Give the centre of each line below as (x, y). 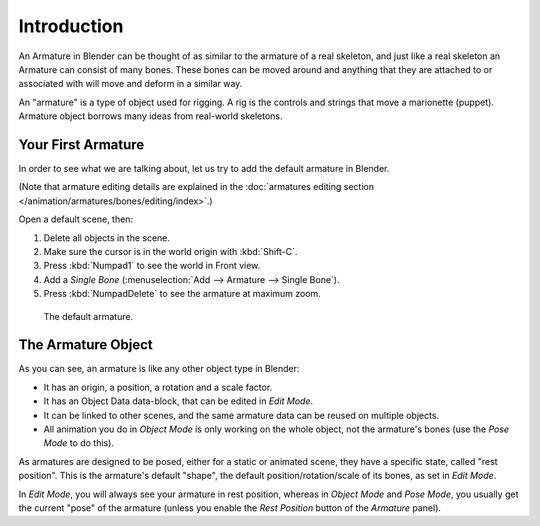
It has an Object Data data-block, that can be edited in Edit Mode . (178, 401)
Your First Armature (81, 144)
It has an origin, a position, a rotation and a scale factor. (158, 387)
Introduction (71, 26)
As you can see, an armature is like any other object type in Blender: (159, 369)
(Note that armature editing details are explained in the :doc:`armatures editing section (196, 187)
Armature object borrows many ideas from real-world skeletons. (151, 116)
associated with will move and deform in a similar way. (130, 84)
